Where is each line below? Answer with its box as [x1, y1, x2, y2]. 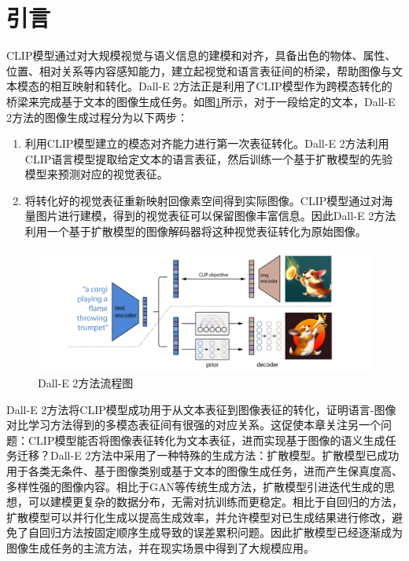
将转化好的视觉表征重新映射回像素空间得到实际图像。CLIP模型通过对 [24, 192, 382, 208]
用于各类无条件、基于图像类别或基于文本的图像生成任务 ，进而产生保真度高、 [6, 463, 403, 479]
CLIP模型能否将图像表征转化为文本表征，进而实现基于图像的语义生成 [28, 431, 385, 448]
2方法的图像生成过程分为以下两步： [6, 108, 188, 125]
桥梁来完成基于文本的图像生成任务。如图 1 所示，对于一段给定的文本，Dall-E [6, 93, 396, 109]
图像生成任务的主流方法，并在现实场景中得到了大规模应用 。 [6, 540, 315, 556]
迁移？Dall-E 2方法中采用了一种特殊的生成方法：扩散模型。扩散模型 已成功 [17, 447, 400, 464]
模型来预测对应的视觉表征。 [24, 166, 168, 182]
